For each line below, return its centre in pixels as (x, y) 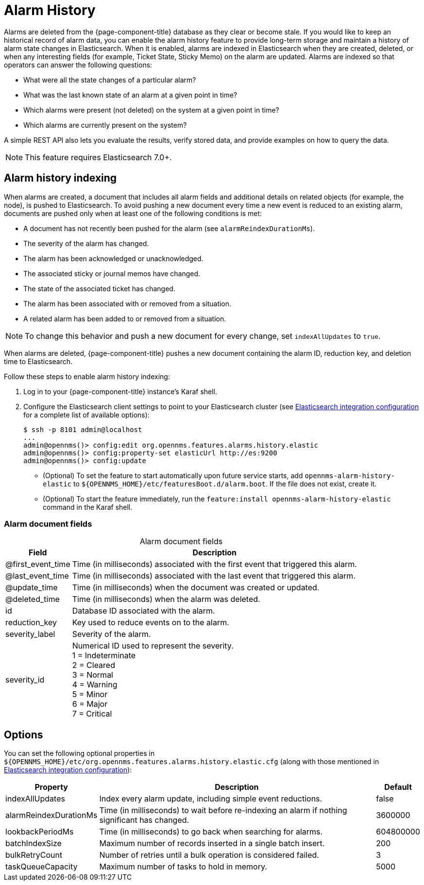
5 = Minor (90, 694)
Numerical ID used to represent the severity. (153, 646)
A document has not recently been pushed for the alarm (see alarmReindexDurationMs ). (169, 228)
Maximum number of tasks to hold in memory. (183, 867)
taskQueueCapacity (42, 867)
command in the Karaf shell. (88, 507)
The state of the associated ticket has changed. (99, 288)
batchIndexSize (34, 843)
